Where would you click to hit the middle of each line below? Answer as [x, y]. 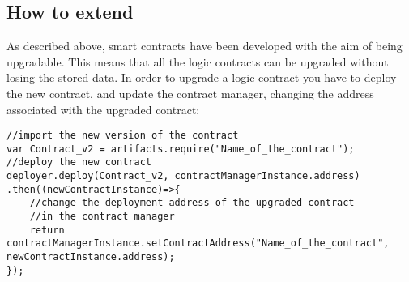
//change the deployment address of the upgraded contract [192, 203]
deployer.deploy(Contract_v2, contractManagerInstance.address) [183, 176]
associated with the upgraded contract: [103, 109]
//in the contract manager [102, 217]
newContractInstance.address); [91, 257]
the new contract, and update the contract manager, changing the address [190, 93]
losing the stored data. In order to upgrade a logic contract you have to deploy [202, 77]
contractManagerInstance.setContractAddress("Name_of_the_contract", [198, 244]
